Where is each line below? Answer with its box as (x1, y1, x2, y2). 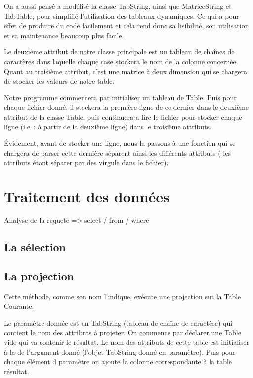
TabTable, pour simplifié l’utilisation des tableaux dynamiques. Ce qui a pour (4, 10, 239, 21)
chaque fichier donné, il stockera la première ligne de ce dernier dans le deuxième (4, 102, 249, 112)
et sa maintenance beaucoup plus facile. (4, 30, 124, 40)
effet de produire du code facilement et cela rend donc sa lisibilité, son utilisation (4, 20, 249, 31)
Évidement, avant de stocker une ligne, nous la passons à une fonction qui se (4, 138, 236, 148)
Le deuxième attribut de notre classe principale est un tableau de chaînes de (4, 46, 235, 57)
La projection (4, 268, 74, 283)
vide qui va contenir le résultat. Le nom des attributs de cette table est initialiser (4, 336, 250, 347)
